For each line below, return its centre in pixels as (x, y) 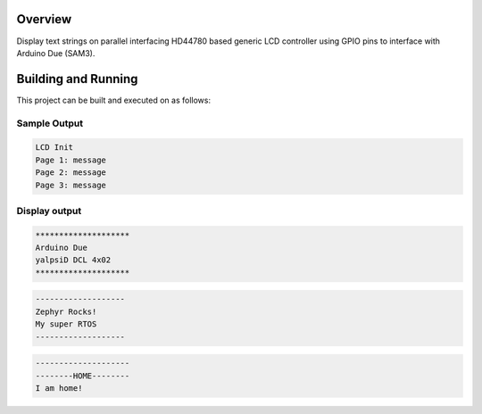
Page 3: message (71, 185)
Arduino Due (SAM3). (56, 53)
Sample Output (50, 123)
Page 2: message (71, 173)
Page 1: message (71, 160)
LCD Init (54, 148)
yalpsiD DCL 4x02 (73, 260)
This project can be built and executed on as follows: (114, 100)
